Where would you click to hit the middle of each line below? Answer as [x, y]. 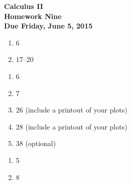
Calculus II [24, 6]
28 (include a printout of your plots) [72, 126]
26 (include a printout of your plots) [72, 110]
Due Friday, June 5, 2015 [48, 26]
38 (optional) [36, 143]
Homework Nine [33, 16]
